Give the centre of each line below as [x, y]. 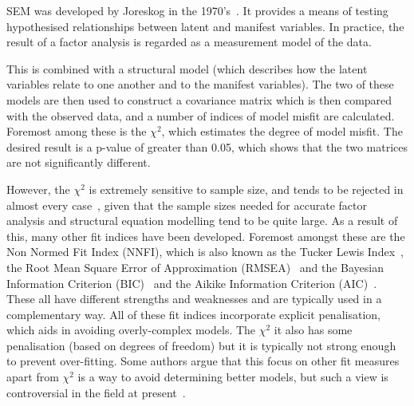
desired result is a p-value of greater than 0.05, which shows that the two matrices [207, 146]
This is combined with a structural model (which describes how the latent [187, 68]
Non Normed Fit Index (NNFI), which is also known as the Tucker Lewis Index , [205, 252]
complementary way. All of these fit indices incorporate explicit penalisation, [193, 314]
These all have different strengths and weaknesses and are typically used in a [194, 299]
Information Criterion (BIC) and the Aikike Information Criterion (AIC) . [192, 283]
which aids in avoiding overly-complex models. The [131, 330]
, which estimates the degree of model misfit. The [282, 131]
